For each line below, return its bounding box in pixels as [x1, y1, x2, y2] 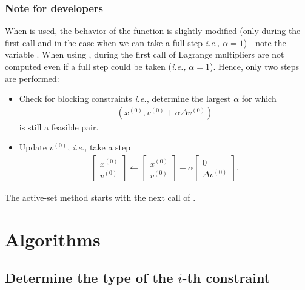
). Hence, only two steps [209, 60, 300, 72]
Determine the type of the [5, 268, 173, 287]
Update [19, 141, 47, 153]
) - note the [243, 36, 286, 49]
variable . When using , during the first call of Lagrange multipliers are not [5, 48, 284, 61]
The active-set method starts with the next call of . [5, 191, 196, 204]
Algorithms [5, 226, 101, 251]
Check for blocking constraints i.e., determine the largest [19, 92, 231, 105]
